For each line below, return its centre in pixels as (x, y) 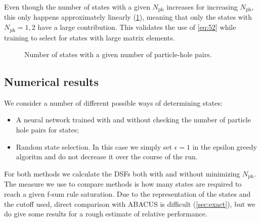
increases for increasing (202, 7)
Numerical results (51, 82)
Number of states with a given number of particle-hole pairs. (118, 54)
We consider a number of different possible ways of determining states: (113, 102)
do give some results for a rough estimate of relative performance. (106, 214)
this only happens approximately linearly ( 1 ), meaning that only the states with (128, 17)
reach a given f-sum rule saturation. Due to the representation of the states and (127, 193)
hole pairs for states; (48, 130)
